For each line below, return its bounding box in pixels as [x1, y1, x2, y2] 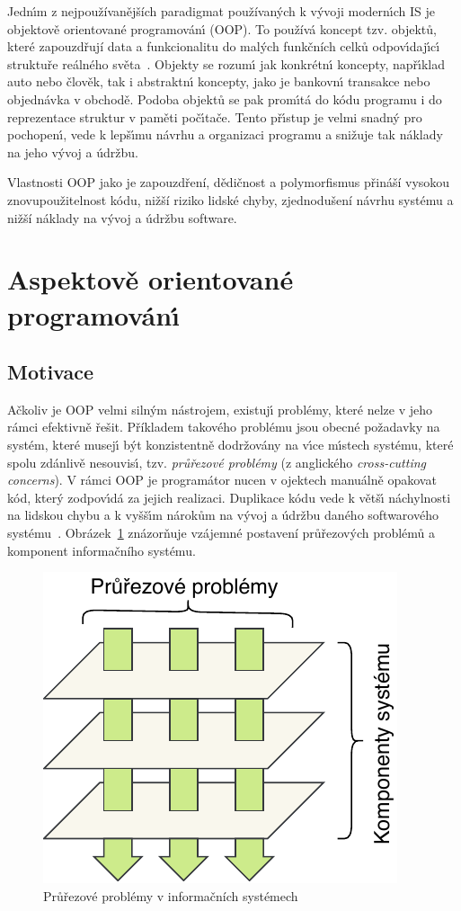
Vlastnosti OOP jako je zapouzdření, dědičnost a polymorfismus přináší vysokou [7, 173, 450, 192]
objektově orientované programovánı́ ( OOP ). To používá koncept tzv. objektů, [7, 19, 437, 38]
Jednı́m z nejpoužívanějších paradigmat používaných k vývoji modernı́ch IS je [7, 2, 436, 20]
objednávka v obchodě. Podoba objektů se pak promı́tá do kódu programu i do [7, 89, 442, 108]
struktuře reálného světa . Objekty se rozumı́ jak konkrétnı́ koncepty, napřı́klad [7, 54, 446, 73]
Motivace [7, 358, 94, 386]
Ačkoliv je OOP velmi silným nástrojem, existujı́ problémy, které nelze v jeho [7, 399, 433, 418]
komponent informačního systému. [7, 540, 196, 559]
